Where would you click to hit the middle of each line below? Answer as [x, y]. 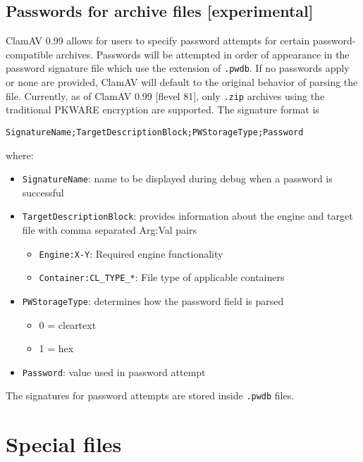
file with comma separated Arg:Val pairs [110, 230]
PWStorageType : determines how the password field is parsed [153, 300]
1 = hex [56, 348]
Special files [64, 444]
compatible [29, 54]
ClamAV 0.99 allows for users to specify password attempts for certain [158, 40]
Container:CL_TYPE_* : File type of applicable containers [162, 277]
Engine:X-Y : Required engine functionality [131, 253]
